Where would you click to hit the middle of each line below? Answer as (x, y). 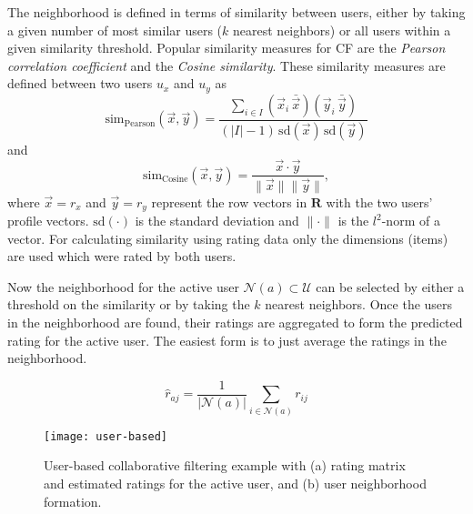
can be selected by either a (390, 286)
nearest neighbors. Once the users (359, 304)
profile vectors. (48, 221)
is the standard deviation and (217, 221)
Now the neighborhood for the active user (123, 286)
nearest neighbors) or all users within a (342, 30)
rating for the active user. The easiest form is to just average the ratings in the (227, 340)
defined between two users (80, 83)
